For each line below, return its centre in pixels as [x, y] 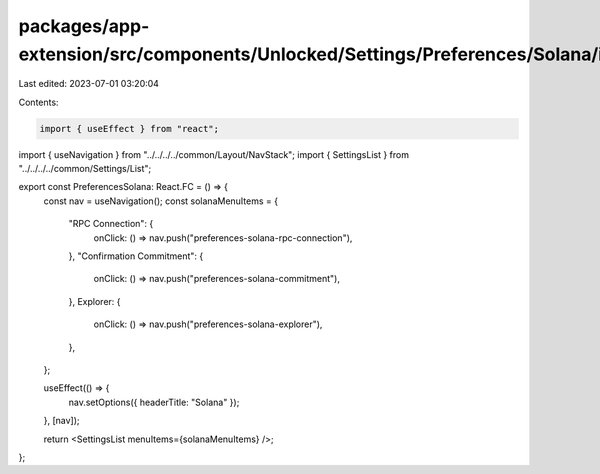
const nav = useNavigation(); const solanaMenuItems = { [161, 201]
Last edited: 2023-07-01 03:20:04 [89, 84]
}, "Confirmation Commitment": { [136, 256]
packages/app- [84, 26]
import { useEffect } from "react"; [129, 128]
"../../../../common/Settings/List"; [85, 169]
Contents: [38, 102]
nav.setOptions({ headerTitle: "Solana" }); [154, 402]
